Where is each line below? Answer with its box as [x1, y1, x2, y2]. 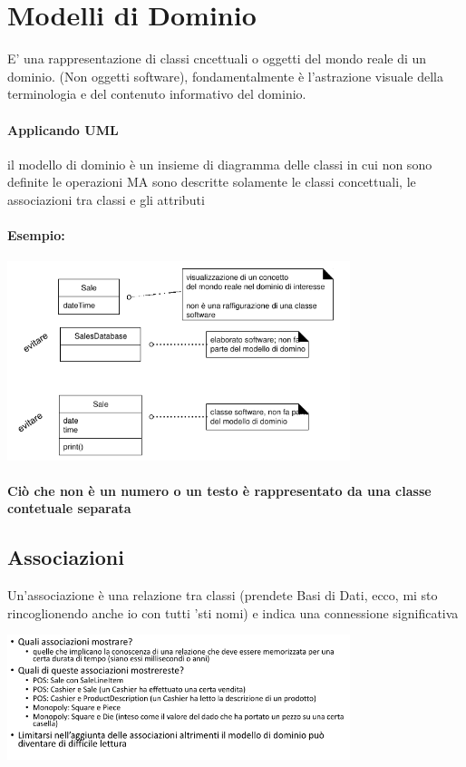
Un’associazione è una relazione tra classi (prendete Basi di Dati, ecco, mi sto [7, 586, 438, 605]
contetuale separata [7, 499, 131, 518]
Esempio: [7, 226, 65, 245]
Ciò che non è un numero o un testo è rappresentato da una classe [7, 481, 432, 500]
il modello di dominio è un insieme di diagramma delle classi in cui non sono [7, 154, 432, 173]
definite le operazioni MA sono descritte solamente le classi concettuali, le [7, 172, 416, 191]
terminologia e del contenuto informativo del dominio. [7, 84, 306, 103]
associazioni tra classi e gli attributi [7, 189, 205, 209]
